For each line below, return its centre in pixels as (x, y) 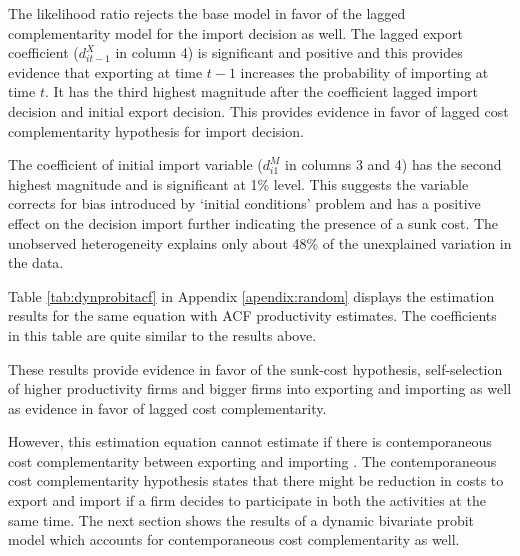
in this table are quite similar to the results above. (162, 334)
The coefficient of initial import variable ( (135, 164)
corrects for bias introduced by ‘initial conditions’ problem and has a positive (244, 203)
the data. (36, 262)
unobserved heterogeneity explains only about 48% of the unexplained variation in (260, 242)
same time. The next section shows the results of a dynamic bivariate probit (241, 519)
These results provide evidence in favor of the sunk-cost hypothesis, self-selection (255, 368)
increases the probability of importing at (364, 71)
